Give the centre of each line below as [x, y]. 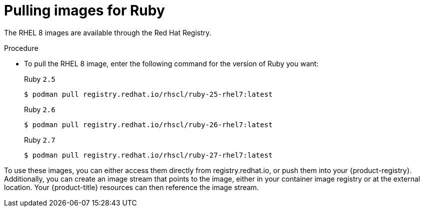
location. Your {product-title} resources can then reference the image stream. [131, 187]
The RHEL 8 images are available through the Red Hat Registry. [108, 32]
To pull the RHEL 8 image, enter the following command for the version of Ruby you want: [171, 63]
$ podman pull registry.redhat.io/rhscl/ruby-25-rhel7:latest [148, 94]
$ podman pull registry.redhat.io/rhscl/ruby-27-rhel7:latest [148, 155]
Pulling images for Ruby [84, 10]
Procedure [21, 48]
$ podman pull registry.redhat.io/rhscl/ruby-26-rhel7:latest [148, 124]
